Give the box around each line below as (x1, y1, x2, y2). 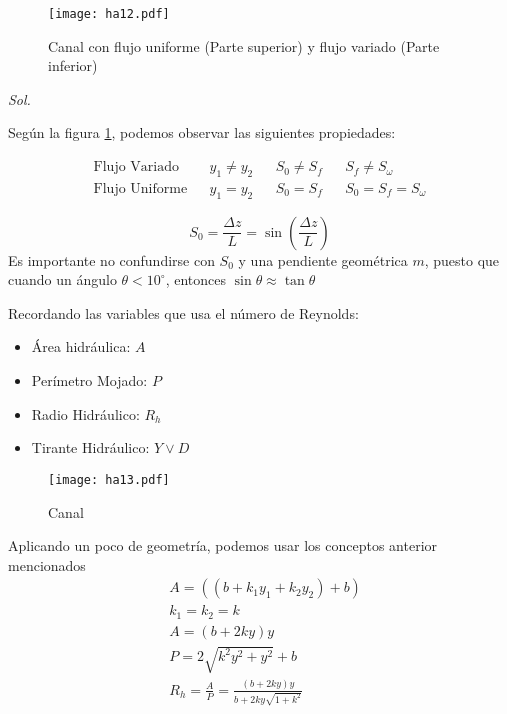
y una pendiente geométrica (238, 249, 408, 270)
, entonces (165, 269, 226, 290)
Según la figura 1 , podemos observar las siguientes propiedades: (8, 122, 396, 143)
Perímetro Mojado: (31, 370, 148, 391)
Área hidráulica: (31, 336, 131, 357)
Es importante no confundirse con (8, 249, 215, 270)
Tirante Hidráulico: (31, 437, 150, 458)
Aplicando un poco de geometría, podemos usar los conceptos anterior (8, 535, 438, 556)
